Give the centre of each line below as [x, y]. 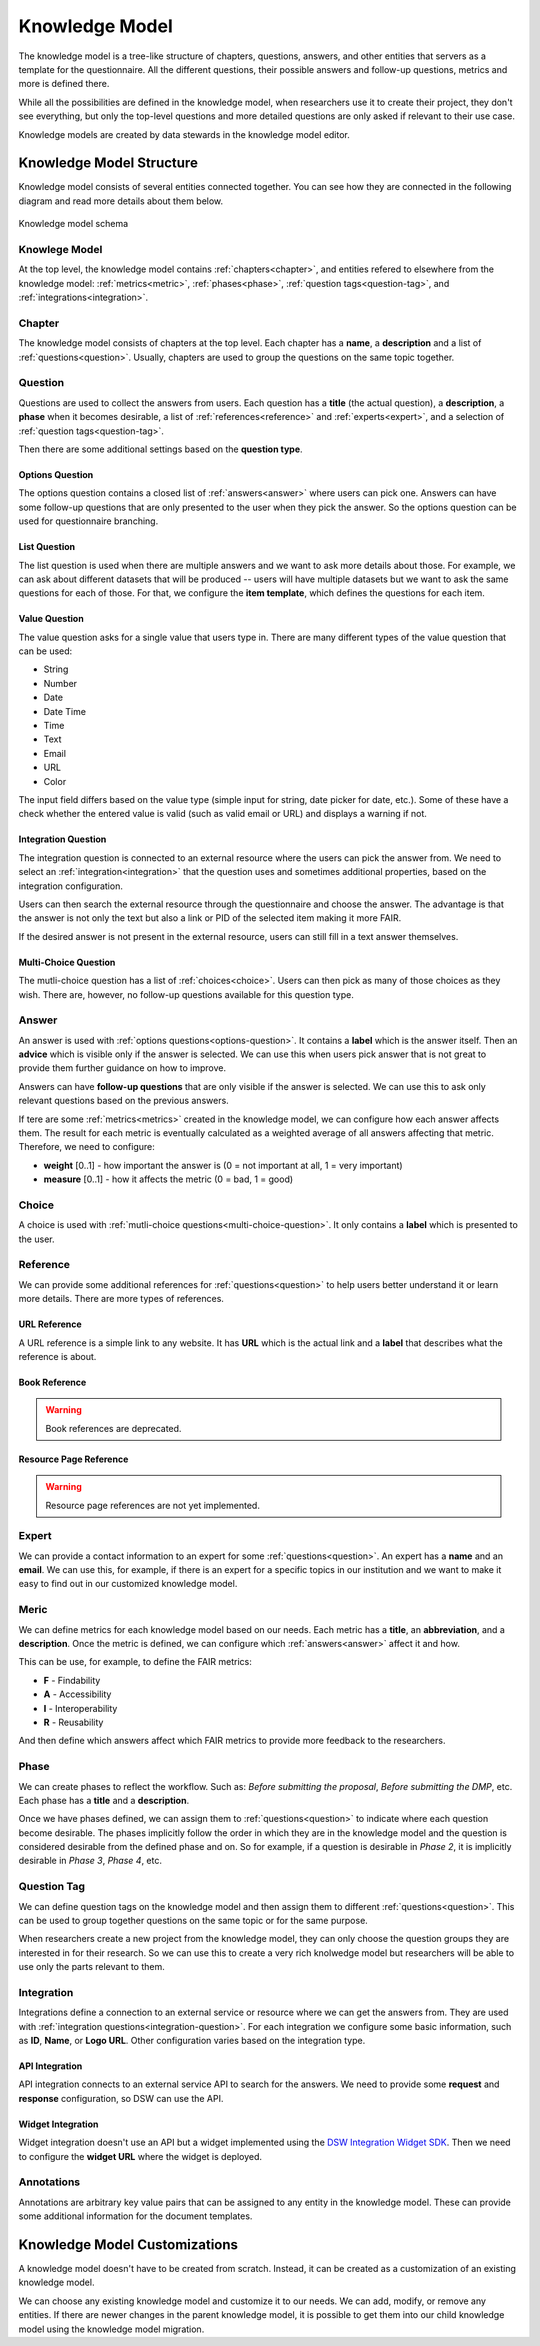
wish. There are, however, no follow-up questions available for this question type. [186, 994]
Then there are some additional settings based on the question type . [161, 449]
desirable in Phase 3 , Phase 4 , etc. [90, 1861]
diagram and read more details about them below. [121, 201]
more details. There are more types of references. [121, 1299]
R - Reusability [73, 1722]
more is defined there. [64, 84]
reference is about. [57, 1356]
